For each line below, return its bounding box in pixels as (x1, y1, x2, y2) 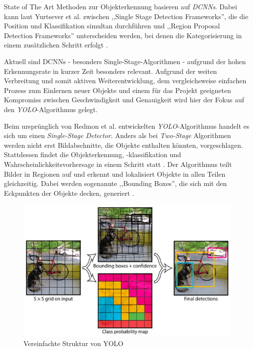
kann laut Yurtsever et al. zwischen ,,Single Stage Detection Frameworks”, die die (4, 11, 249, 21)
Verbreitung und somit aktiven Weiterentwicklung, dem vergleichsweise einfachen (4, 75, 247, 86)
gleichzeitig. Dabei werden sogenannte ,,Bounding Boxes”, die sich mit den (4, 178, 227, 188)
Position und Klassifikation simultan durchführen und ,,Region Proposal (4, 21, 220, 31)
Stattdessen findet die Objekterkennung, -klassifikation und (4, 149, 181, 160)
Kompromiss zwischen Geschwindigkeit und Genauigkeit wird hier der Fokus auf (4, 94, 244, 105)
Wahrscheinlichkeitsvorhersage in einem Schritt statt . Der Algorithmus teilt (4, 159, 232, 169)
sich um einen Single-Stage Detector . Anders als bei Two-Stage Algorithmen (4, 130, 231, 140)
